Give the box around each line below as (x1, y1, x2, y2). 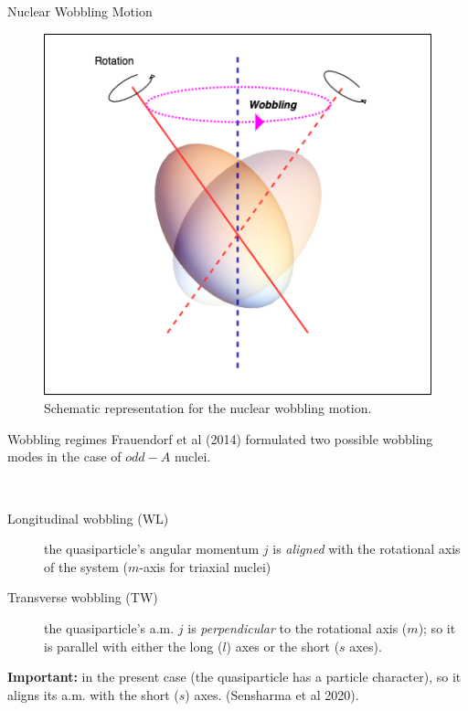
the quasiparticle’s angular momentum (44, 539, 260, 558)
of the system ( (44, 557, 128, 576)
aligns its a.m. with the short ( (7, 684, 179, 704)
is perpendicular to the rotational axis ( (187, 619, 408, 638)
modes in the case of (7, 447, 122, 466)
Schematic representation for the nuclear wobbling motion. (44, 398, 372, 418)
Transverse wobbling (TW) (7, 588, 158, 607)
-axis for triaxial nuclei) (139, 557, 271, 576)
